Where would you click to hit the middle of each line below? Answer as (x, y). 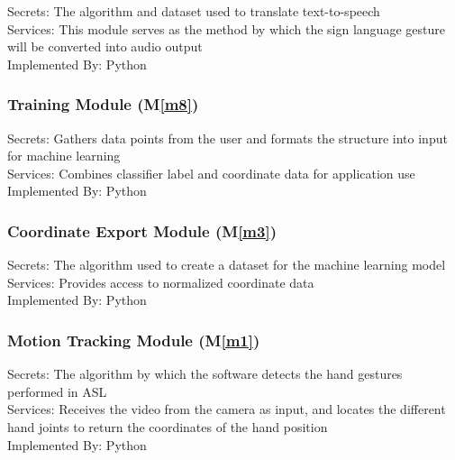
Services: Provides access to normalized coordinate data (161, 282)
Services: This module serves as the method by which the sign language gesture (226, 28)
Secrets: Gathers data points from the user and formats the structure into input (227, 138)
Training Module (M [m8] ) (103, 104)
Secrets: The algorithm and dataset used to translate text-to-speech (194, 11)
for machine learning (64, 156)
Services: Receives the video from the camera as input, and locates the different (227, 409)
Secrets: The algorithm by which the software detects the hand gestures (205, 374)
